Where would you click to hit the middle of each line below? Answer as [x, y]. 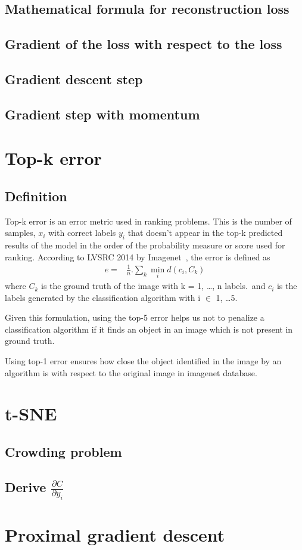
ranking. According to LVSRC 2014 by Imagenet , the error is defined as [138, 256]
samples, [20, 233]
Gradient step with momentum [102, 114]
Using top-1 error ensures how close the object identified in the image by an [143, 361]
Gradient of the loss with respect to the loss [144, 44]
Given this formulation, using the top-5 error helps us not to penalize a [135, 317]
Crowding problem [63, 451]
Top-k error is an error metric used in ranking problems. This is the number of [148, 221]
